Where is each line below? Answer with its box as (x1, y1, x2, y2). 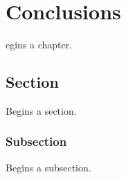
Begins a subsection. (6, 160, 91, 174)
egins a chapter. (6, 37, 73, 52)
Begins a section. (6, 103, 77, 117)
